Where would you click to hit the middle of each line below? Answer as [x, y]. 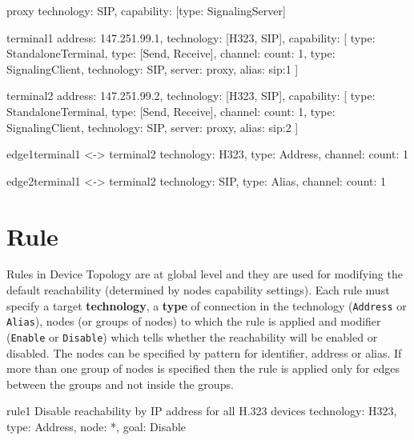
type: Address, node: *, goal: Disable [96, 426]
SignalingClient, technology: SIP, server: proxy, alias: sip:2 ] [153, 127]
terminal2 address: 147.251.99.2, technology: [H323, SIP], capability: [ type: [191, 96]
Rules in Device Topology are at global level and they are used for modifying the [205, 274]
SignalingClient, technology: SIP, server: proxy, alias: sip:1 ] [153, 68]
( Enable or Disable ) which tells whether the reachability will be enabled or [192, 336]
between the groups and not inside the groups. [120, 384]
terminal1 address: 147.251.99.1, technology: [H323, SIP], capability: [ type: [191, 37]
